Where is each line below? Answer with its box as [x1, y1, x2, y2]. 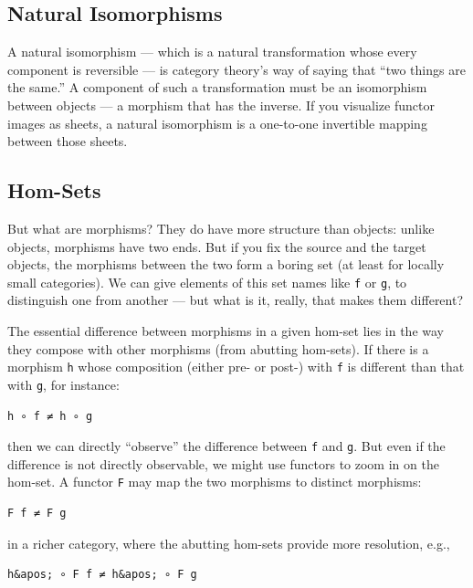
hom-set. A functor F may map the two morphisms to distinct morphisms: [7, 472, 422, 491]
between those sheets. [7, 131, 128, 151]
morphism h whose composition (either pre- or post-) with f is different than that [7, 357, 465, 376]
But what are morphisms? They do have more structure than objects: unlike [7, 218, 435, 237]
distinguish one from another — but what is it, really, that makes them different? [7, 290, 464, 310]
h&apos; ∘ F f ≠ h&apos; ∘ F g [7, 568, 197, 582]
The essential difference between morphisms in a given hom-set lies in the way [7, 321, 445, 340]
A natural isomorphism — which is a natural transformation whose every [7, 42, 417, 61]
